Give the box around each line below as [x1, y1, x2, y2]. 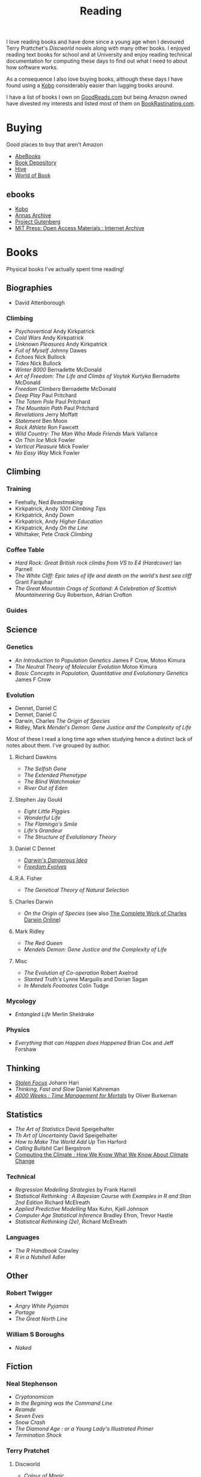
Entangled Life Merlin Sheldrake [14, 1011, 94, 1018]
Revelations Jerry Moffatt [14, 411, 78, 418]
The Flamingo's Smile [23, 820, 78, 828]
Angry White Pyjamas [14, 1302, 69, 1310]
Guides [6, 606, 28, 614]
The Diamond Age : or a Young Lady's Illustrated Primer [14, 1425, 154, 1432]
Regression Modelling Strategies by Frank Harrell [14, 1186, 136, 1193]
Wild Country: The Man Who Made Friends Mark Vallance [14, 429, 158, 437]
